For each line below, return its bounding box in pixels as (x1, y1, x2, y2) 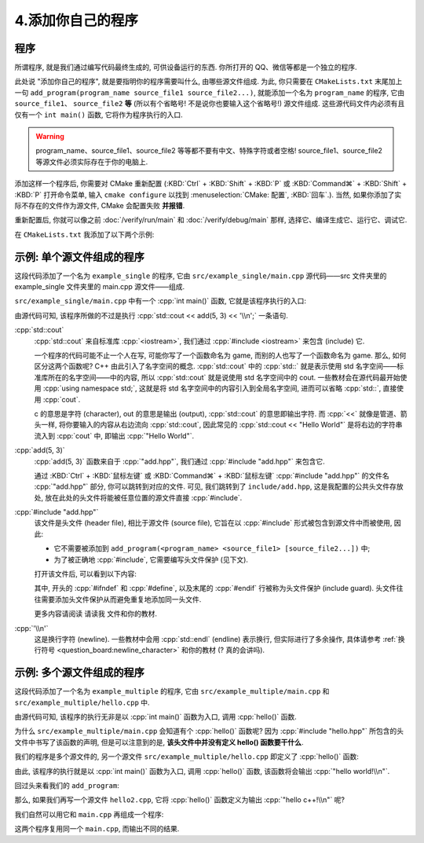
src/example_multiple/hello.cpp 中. (14, 698, 150, 707)
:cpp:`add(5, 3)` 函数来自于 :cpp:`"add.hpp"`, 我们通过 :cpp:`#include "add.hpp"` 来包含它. (34, 456, 325, 466)
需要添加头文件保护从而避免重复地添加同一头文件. (40, 594, 202, 604)
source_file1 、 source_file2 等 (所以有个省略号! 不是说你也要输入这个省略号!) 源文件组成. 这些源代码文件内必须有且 (14, 99, 405, 108)
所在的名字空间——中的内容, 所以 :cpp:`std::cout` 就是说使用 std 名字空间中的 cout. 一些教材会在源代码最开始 (47, 372, 400, 382)
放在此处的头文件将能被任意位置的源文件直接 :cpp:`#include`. (44, 493, 243, 502)
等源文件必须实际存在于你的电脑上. (35, 157, 148, 167)
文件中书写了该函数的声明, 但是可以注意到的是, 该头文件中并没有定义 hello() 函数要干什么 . (14, 737, 304, 746)
